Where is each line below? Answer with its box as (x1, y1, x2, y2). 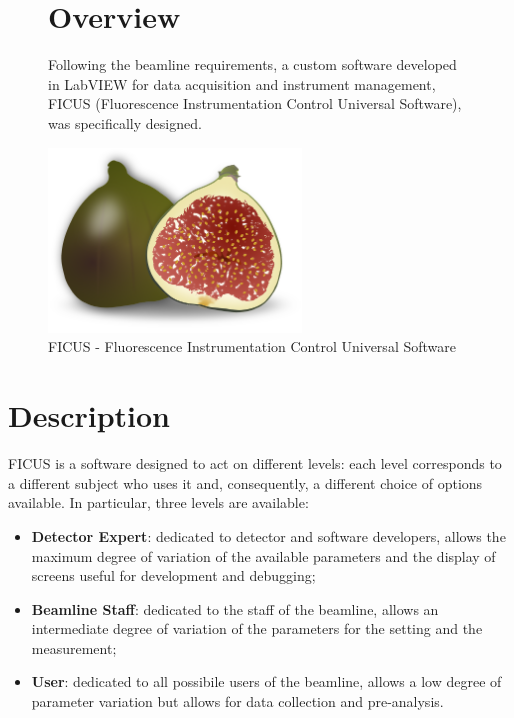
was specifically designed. (48, 112, 202, 133)
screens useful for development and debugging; (31, 565, 316, 586)
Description (8, 395, 171, 436)
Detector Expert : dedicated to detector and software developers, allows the (31, 525, 506, 546)
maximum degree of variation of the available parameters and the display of (31, 545, 496, 566)
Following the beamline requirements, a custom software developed (48, 54, 457, 75)
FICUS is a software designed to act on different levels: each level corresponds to (8, 453, 502, 474)
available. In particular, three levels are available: (8, 492, 309, 513)
